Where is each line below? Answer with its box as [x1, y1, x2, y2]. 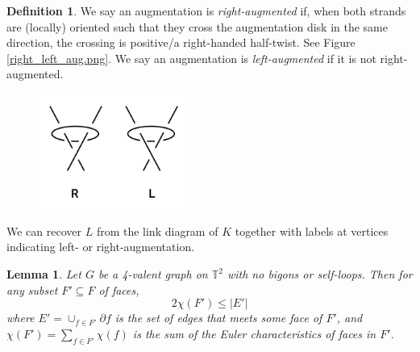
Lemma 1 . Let [6, 266, 81, 283]
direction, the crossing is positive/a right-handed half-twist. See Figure [6, 34, 356, 51]
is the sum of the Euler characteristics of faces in [132, 325, 376, 342]
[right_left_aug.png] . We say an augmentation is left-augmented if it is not [6, 49, 376, 66]
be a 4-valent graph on [98, 266, 208, 283]
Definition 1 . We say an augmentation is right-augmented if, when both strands [6, 2, 406, 19]
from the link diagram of [96, 222, 218, 239]
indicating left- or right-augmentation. [6, 238, 195, 255]
